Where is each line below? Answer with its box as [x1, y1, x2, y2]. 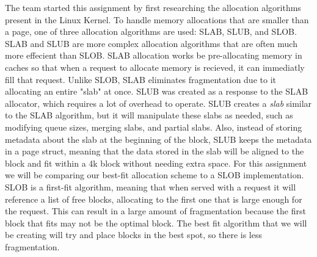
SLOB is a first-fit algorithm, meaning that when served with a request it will [5, 180, 296, 193]
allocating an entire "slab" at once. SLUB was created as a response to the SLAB [5, 85, 308, 98]
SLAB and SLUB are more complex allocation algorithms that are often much [5, 37, 297, 49]
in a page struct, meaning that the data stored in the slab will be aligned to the [5, 145, 304, 157]
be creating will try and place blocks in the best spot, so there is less [5, 228, 263, 241]
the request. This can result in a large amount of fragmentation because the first [5, 205, 306, 217]
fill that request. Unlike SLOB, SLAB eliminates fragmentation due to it [5, 73, 276, 85]
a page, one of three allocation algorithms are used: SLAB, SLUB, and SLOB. [5, 25, 297, 38]
